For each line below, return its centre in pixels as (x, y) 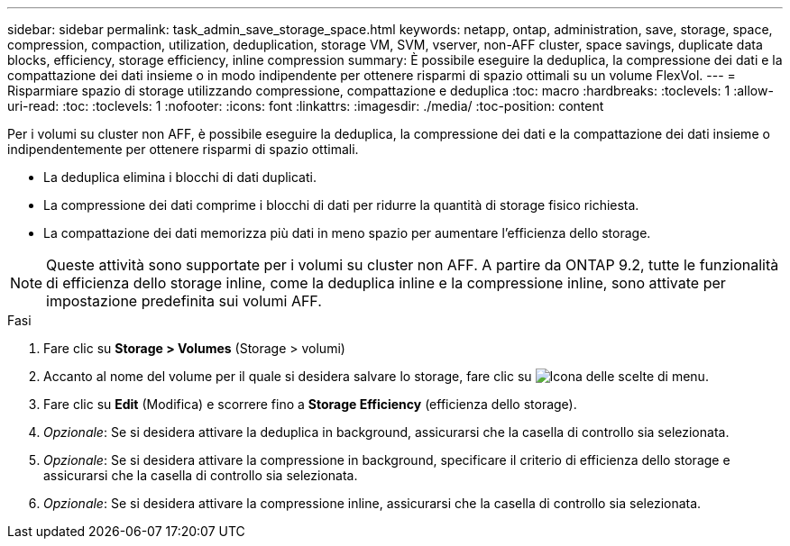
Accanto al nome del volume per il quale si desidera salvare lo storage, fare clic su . (376, 376)
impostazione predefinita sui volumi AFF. (184, 301)
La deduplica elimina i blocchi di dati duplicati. (180, 177)
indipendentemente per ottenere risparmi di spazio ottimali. (183, 149)
